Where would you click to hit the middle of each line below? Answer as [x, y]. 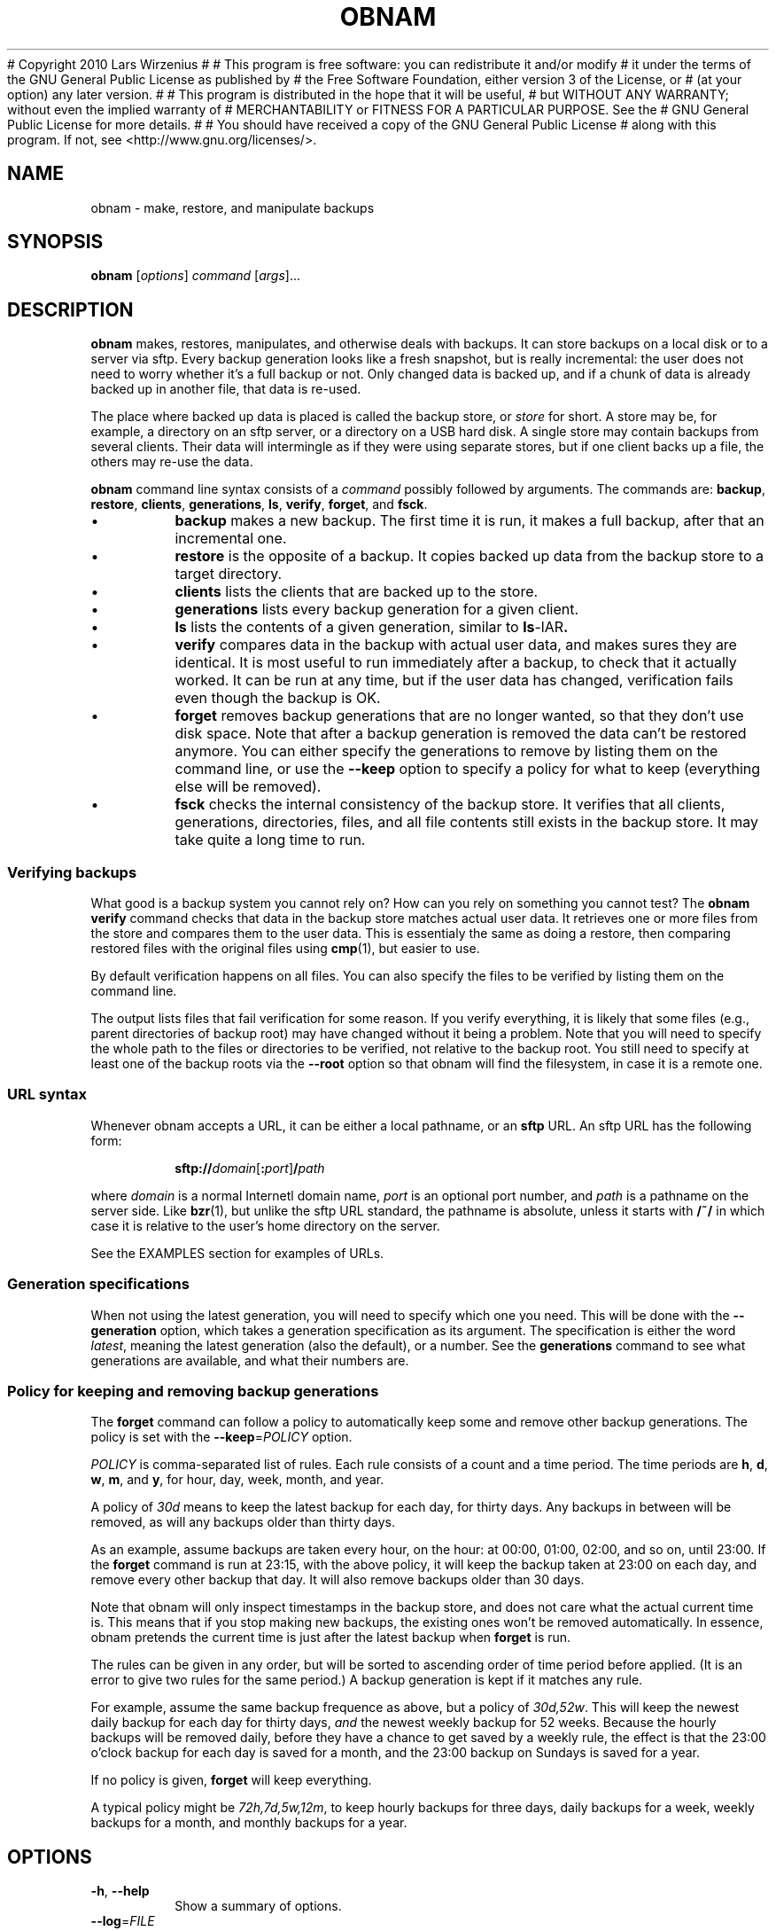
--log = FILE [123, 1921]
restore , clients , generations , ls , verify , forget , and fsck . [259, 504]
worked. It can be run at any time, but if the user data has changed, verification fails [454, 680]
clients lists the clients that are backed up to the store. [357, 592]
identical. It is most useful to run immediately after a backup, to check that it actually [456, 663]
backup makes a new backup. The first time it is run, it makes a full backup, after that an [469, 521]
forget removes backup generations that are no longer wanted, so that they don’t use [459, 716]
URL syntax [47, 1094]
